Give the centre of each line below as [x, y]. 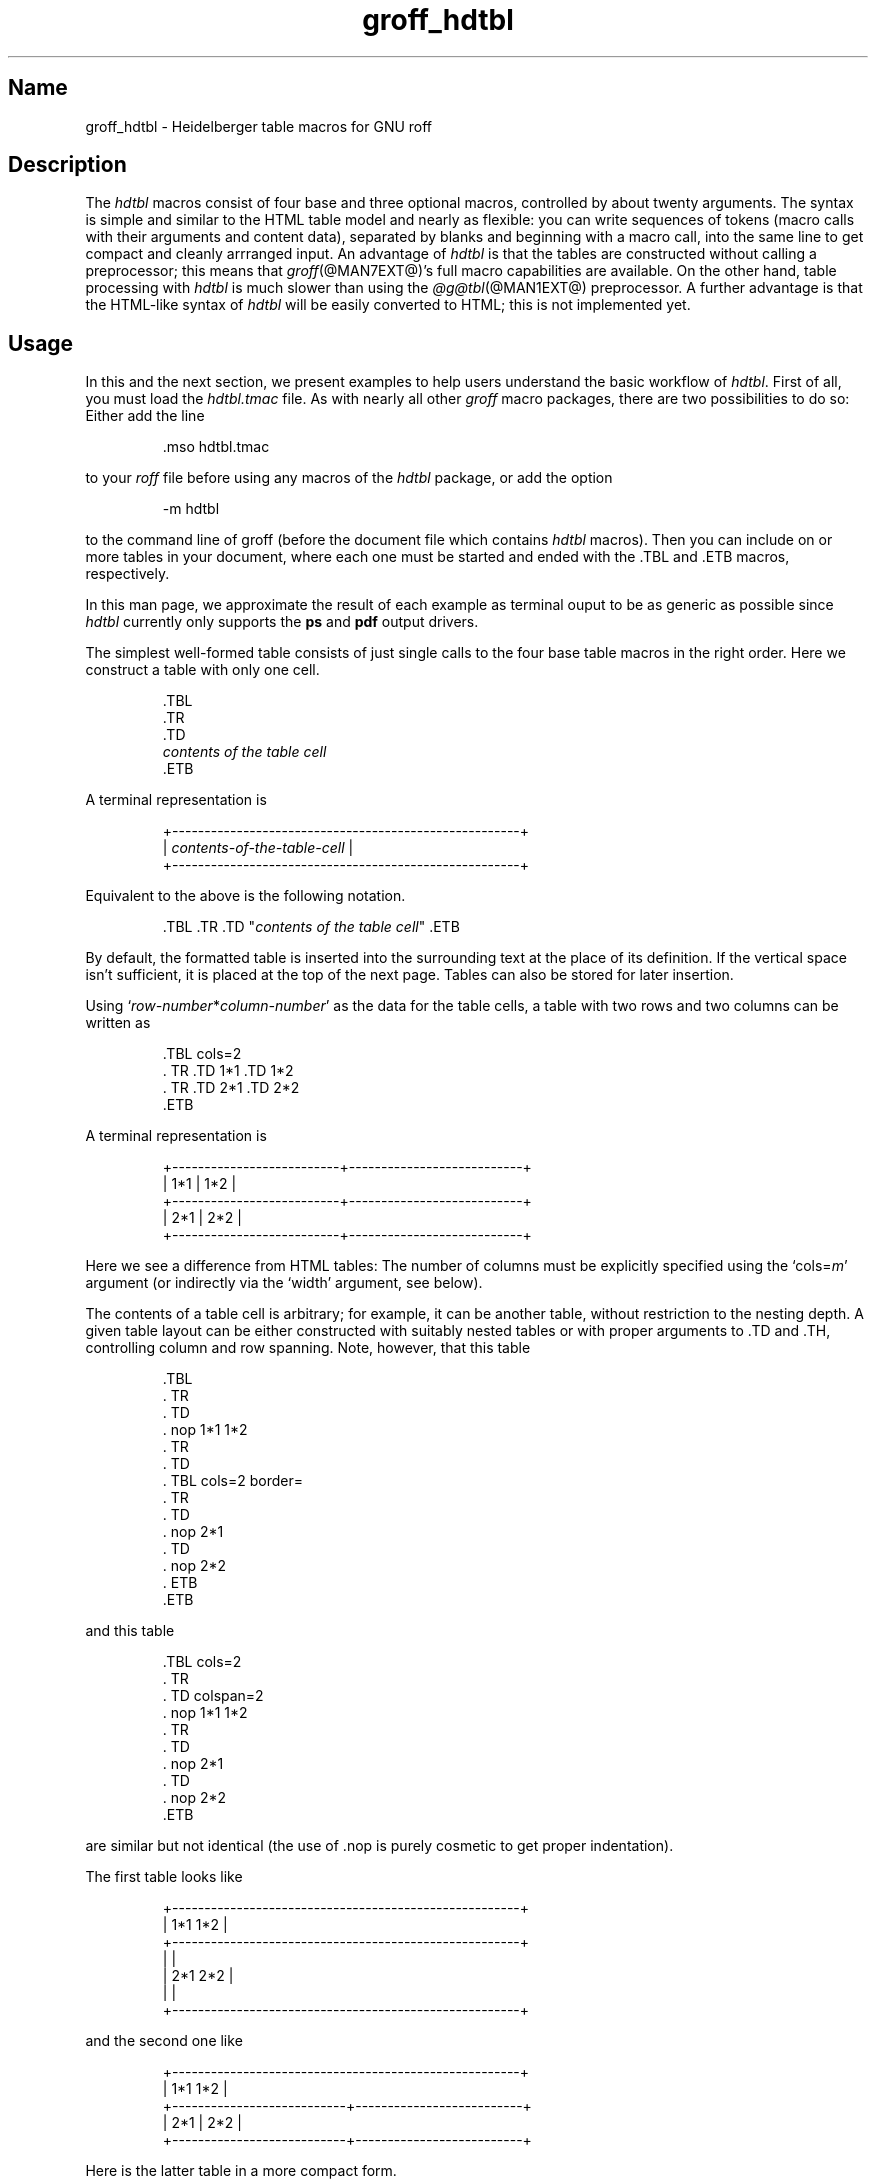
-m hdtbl [191, 509]
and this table [130, 1631]
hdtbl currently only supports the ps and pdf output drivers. [282, 622]
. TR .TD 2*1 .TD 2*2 [231, 1088]
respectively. [127, 574]
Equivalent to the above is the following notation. [245, 896]
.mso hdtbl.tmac [216, 447]
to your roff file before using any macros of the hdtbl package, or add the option [349, 478]
